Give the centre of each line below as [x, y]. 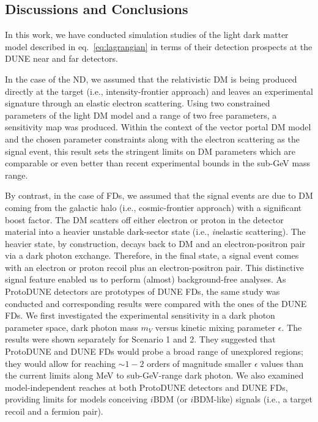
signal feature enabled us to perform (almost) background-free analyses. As [146, 279]
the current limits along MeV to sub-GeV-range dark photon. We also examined [154, 375]
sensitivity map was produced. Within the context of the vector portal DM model [158, 127]
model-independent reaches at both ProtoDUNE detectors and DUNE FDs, [146, 387]
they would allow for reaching [60, 363]
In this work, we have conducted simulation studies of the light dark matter [147, 35]
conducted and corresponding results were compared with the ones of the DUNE [156, 303]
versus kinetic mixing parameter [215, 327]
